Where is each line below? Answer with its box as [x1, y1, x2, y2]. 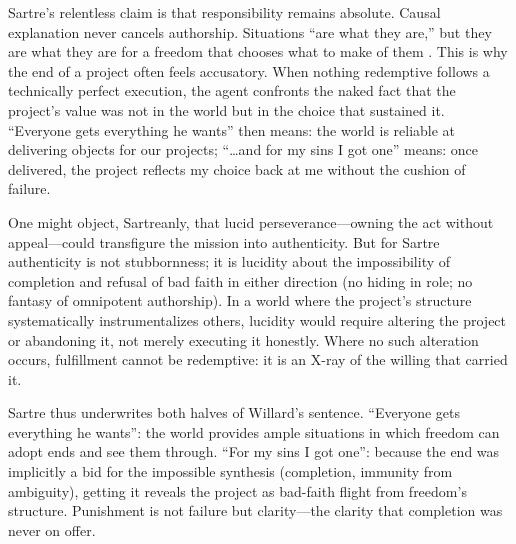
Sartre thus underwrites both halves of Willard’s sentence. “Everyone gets [8, 402, 461, 423]
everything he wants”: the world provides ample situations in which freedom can [8, 421, 500, 442]
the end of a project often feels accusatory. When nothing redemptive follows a [8, 60, 490, 81]
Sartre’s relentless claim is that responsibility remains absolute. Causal [8, 2, 441, 22]
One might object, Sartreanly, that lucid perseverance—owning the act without [8, 211, 494, 232]
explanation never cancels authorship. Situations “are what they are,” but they [8, 21, 492, 42]
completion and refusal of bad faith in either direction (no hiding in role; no [8, 270, 473, 291]
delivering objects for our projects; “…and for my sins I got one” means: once [8, 139, 478, 160]
